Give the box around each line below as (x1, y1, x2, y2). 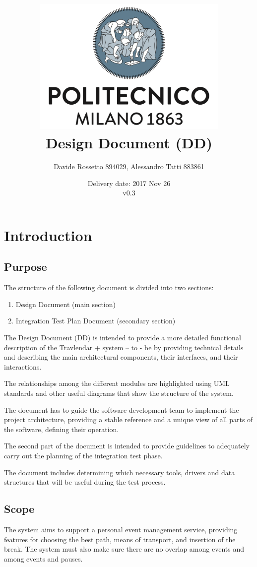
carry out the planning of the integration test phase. (4, 450, 163, 460)
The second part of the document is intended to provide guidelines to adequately (4, 441, 250, 451)
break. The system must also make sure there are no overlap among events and (4, 544, 244, 554)
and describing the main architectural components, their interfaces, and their (4, 352, 238, 362)
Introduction (4, 225, 92, 245)
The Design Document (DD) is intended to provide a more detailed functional (4, 332, 241, 343)
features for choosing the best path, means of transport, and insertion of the (4, 534, 236, 544)
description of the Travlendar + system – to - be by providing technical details (4, 342, 244, 352)
